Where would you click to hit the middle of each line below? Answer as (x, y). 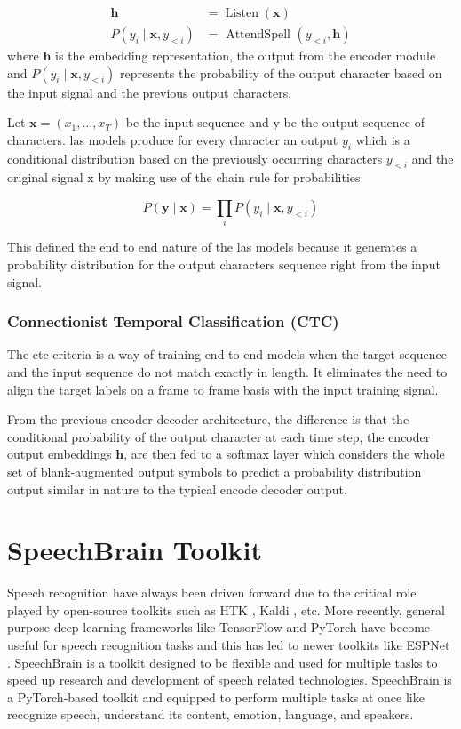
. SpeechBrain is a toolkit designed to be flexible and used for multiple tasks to (223, 662)
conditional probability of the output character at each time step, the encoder (219, 436)
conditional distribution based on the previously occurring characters (195, 158)
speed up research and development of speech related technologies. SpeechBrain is (230, 680)
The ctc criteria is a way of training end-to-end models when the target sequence (227, 354)
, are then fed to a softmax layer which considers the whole (284, 454)
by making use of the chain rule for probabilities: (231, 177)
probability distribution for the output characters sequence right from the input (224, 264)
